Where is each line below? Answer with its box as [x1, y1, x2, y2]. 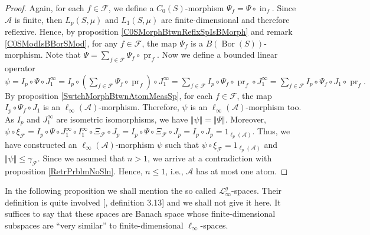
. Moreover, [225, 112, 266, 125]
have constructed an [5, 138, 77, 150]
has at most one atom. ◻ [195, 164, 288, 177]
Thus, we [257, 125, 290, 137]
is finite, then [14, 13, 63, 25]
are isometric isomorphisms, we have [56, 112, 188, 125]
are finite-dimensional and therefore [161, 13, 290, 25]
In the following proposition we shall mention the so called [5, 184, 217, 197]
